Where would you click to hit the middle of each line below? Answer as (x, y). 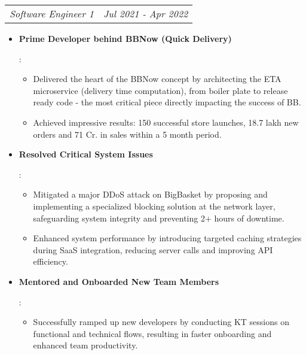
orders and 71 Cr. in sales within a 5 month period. (127, 134)
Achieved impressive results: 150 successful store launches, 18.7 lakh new (166, 122)
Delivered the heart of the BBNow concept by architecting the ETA (157, 79)
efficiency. (51, 261)
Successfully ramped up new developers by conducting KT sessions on (161, 322)
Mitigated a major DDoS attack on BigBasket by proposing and (150, 194)
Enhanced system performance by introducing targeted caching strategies (167, 238)
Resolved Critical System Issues (86, 154)
